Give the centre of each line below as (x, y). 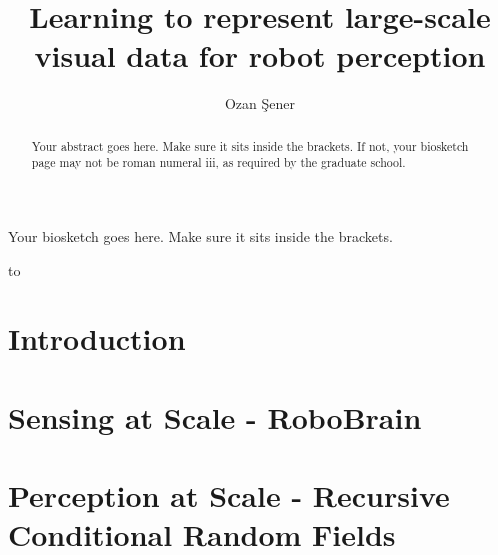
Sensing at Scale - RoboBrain (215, 416)
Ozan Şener (260, 103)
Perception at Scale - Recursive (229, 495)
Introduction (97, 338)
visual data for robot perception (260, 55)
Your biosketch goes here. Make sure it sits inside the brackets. (200, 236)
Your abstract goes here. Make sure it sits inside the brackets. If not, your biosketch (250, 145)
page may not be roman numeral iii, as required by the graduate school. (218, 162)
